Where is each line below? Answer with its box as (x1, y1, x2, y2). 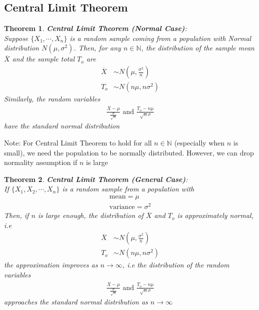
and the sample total (12, 53, 75, 64)
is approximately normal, (177, 210, 253, 220)
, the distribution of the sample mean (141, 42, 254, 53)
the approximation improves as (4, 259, 98, 270)
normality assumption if (4, 157, 78, 167)
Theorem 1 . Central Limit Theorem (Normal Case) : (4, 23, 187, 33)
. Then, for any (74, 42, 121, 53)
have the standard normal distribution (4, 120, 120, 131)
